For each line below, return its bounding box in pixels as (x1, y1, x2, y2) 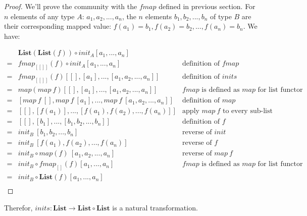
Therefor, (4, 202, 33, 212)
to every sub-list (222, 107, 273, 115)
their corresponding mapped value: (4, 21, 112, 31)
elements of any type (11, 11, 75, 21)
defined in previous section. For (159, 1, 255, 11)
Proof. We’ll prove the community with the (4, 1, 137, 11)
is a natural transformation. (112, 202, 198, 212)
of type (210, 11, 232, 21)
